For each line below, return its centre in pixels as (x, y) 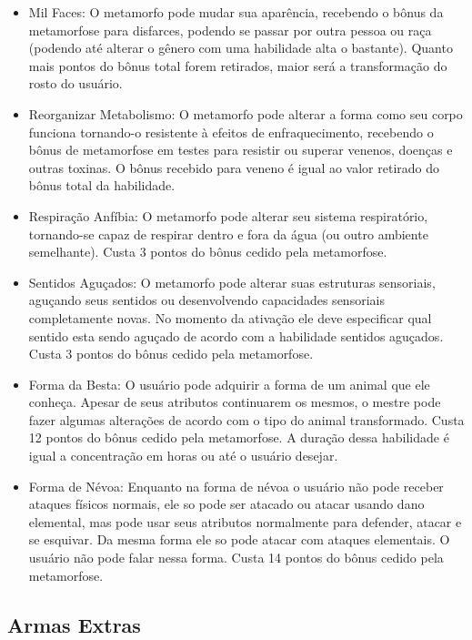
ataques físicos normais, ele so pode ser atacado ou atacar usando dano (226, 504)
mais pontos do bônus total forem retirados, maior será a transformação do (238, 65)
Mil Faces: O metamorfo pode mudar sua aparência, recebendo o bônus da (236, 12)
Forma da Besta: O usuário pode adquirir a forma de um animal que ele (229, 384)
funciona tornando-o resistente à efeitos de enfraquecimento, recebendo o (231, 132)
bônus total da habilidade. (102, 185)
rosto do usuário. (75, 83)
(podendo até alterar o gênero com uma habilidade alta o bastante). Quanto (241, 48)
